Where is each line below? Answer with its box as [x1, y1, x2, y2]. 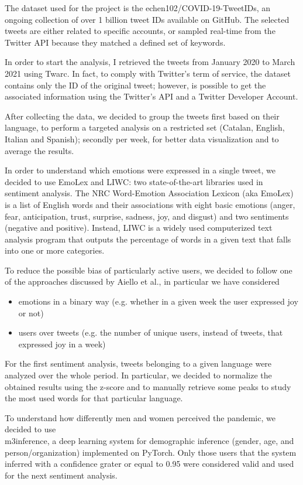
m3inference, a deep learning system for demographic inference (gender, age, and [5, 435, 294, 446]
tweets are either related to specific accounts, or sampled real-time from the [5, 25, 276, 37]
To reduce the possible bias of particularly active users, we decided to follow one [5, 264, 292, 276]
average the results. [5, 144, 74, 156]
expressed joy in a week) [18, 337, 106, 350]
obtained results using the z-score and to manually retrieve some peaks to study [5, 380, 291, 392]
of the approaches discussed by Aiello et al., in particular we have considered [5, 275, 280, 288]
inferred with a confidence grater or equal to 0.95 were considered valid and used [5, 457, 294, 470]
